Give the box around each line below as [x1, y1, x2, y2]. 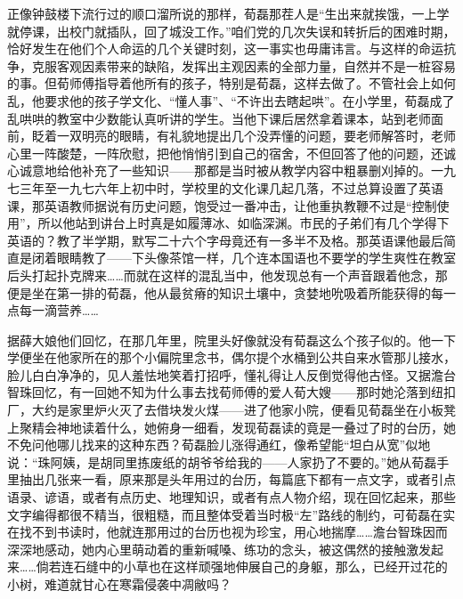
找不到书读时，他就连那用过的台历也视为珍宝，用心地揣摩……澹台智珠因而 [19, 522, 448, 541]
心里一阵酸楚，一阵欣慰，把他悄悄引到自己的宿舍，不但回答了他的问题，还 [7, 143, 443, 162]
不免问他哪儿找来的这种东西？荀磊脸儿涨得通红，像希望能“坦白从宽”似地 [7, 435, 431, 454]
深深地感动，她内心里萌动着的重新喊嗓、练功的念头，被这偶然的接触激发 [7, 539, 431, 558]
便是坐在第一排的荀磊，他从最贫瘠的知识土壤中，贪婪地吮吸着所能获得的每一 [7, 283, 456, 302]
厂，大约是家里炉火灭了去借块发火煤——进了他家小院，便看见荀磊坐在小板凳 [7, 401, 456, 419]
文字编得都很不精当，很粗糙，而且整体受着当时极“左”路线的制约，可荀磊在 [7, 505, 443, 523]
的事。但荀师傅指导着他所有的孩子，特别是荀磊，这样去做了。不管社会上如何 [7, 74, 456, 93]
